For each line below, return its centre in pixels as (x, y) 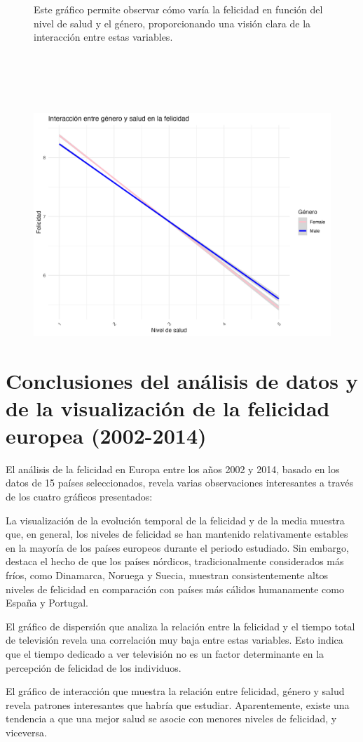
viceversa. (26, 732)
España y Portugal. (47, 603)
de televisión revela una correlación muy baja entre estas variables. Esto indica (174, 640)
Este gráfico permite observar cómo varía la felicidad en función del (178, 9)
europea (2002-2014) (106, 435)
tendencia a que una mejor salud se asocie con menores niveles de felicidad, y (171, 718)
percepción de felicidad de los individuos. (94, 667)
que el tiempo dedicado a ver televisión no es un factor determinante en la (165, 653)
